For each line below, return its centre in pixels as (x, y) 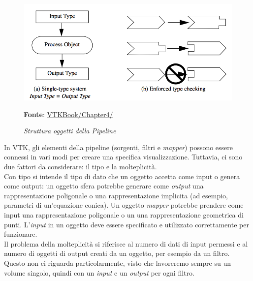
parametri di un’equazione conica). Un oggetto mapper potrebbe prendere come (124, 205)
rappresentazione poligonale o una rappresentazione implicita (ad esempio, (116, 195)
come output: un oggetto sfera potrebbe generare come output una (104, 186)
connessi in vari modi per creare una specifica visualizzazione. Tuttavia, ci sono (123, 157)
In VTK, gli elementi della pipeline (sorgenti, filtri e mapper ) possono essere (119, 147)
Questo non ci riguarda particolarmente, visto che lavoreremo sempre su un (118, 263)
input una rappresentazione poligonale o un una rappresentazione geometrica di (124, 214)
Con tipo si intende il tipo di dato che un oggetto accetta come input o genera (122, 176)
